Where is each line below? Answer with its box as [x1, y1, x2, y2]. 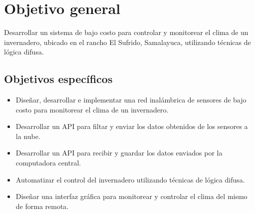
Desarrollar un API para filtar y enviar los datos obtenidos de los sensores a [15, 121, 248, 131]
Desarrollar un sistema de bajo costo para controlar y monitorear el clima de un [4, 27, 249, 37]
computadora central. [15, 157, 81, 168]
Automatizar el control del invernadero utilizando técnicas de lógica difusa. [15, 174, 245, 184]
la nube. [15, 130, 40, 141]
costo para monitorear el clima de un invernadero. [15, 104, 169, 114]
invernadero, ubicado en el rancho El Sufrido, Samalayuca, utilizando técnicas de [4, 36, 251, 47]
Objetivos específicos [4, 71, 113, 86]
